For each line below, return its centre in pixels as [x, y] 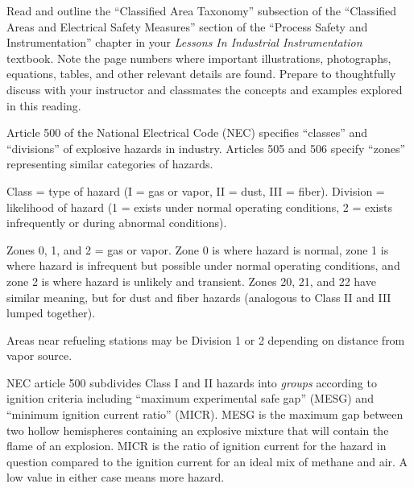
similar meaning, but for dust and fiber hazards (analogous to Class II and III [199, 297]
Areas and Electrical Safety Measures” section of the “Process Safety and [187, 26]
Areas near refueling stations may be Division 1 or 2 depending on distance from [206, 339]
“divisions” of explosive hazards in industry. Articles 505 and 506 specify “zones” [206, 148]
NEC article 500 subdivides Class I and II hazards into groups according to [192, 382]
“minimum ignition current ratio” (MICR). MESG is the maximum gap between [205, 414]
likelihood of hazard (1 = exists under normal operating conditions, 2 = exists [199, 207]
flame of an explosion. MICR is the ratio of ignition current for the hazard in [197, 446]
